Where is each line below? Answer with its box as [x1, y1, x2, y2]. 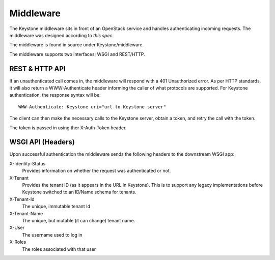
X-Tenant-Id [9, 196, 35, 202]
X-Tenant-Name [9, 210, 43, 216]
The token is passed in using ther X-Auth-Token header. [9, 125, 127, 131]
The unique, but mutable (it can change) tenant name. [22, 218, 135, 223]
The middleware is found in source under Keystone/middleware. [9, 42, 144, 48]
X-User [9, 224, 25, 231]
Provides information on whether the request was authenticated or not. [22, 168, 171, 174]
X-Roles [9, 239, 26, 245]
